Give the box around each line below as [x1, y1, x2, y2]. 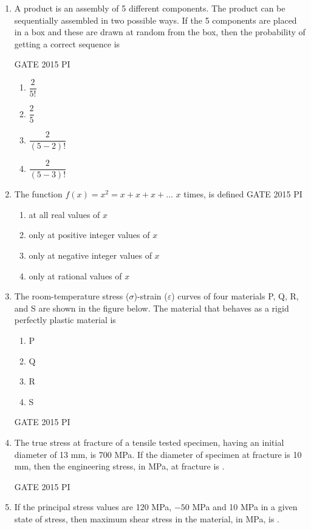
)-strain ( [134, 290, 168, 302]
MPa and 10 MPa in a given [192, 500, 298, 513]
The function [14, 188, 63, 200]
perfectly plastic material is [14, 313, 116, 326]
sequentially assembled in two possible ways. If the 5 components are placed [14, 13, 297, 26]
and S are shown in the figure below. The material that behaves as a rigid [14, 301, 289, 314]
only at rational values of [29, 269, 122, 282]
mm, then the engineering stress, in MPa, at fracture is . [14, 460, 225, 473]
